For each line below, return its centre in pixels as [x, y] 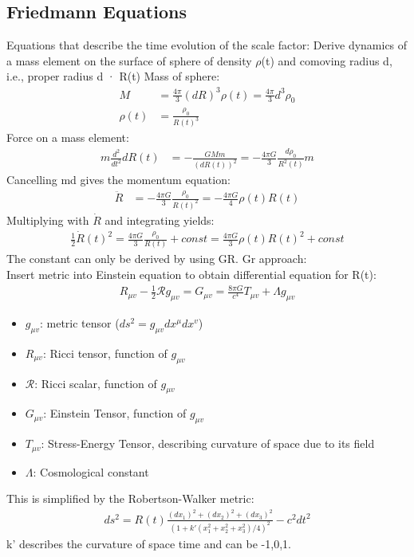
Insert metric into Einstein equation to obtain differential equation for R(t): [191, 275]
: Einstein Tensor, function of [115, 413]
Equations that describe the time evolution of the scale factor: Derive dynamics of [207, 45]
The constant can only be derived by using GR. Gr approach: [157, 259]
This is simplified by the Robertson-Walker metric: [130, 498]
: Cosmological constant [91, 471]
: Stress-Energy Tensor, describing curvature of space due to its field [208, 443]
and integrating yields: [160, 220]
